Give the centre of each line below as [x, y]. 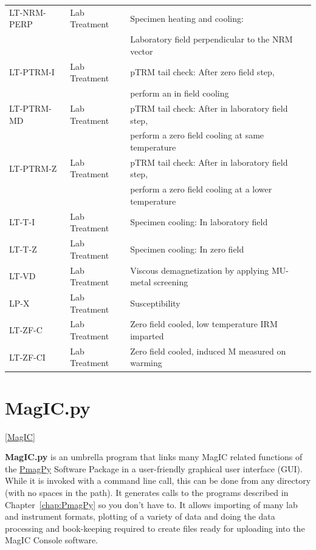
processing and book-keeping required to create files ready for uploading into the [155, 528]
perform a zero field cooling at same [197, 135]
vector [142, 51]
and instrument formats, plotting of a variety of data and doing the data [140, 516]
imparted [147, 336]
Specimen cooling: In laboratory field [199, 222]
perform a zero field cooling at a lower [201, 189]
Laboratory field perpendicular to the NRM [211, 39]
